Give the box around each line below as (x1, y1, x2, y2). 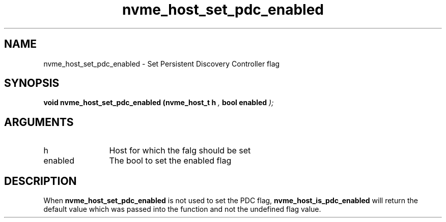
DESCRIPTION (4, 174, 77, 187)
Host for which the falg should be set (109, 145, 251, 156)
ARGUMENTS (4, 115, 74, 129)
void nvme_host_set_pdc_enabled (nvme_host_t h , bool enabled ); (43, 98, 274, 107)
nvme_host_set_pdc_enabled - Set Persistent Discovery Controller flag (43, 59, 280, 68)
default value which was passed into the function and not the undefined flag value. (43, 205, 321, 214)
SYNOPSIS (4, 77, 60, 90)
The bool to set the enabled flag (109, 155, 232, 166)
